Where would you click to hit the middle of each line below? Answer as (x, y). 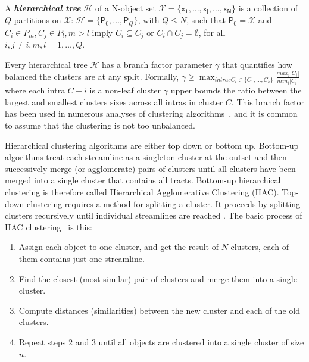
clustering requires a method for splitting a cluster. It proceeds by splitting (163, 203)
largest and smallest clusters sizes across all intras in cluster (114, 102)
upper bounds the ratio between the (236, 90)
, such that (206, 20)
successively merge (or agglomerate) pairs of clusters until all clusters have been (150, 168)
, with (149, 20)
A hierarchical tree (43, 8)
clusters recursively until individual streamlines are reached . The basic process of (154, 215)
